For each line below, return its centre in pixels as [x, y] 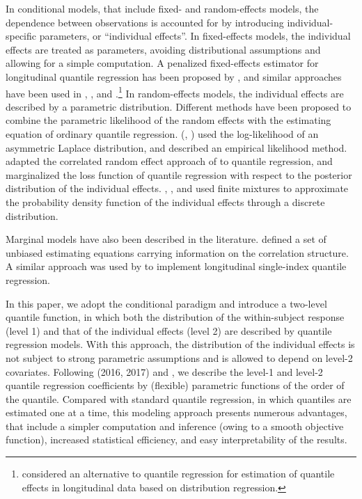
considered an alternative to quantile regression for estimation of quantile [178, 474]
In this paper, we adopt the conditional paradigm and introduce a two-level [166, 303]
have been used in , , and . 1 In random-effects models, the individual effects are [175, 92]
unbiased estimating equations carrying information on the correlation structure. [177, 252]
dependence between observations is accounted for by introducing [145, 22]
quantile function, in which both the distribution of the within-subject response [175, 317]
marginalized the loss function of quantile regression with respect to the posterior [179, 174]
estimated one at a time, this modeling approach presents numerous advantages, [176, 412]
